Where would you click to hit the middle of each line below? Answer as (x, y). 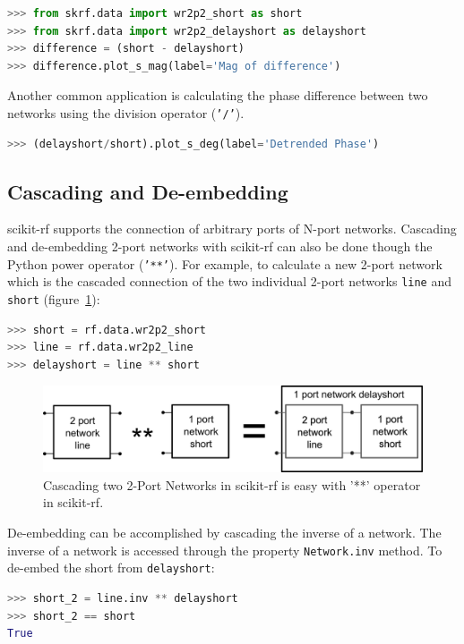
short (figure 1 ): (54, 298)
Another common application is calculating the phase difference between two (218, 95)
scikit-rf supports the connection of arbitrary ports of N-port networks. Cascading (232, 229)
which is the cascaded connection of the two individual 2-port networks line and (230, 281)
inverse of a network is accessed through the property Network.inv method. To (225, 550)
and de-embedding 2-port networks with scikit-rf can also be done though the (220, 246)
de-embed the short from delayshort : (111, 568)
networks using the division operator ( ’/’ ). (126, 112)
